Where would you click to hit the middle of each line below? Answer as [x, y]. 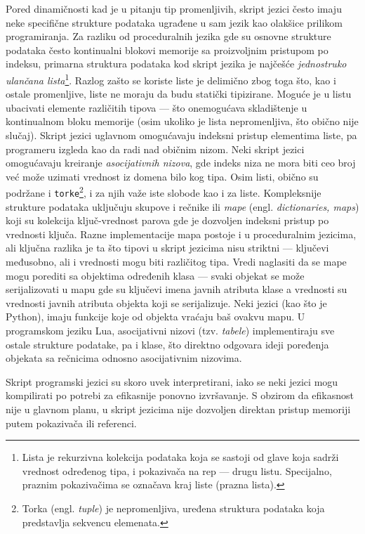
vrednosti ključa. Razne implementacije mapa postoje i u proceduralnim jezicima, [181, 234]
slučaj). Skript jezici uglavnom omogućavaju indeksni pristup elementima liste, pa [181, 135]
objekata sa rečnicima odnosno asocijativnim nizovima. [124, 358]
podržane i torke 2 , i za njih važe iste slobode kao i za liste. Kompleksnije [164, 192]
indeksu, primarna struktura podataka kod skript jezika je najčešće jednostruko [176, 64]
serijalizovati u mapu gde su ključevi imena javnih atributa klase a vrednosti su [177, 289]
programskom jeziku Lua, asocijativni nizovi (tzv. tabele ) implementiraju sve [170, 331]
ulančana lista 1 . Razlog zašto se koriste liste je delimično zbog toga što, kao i [171, 79]
